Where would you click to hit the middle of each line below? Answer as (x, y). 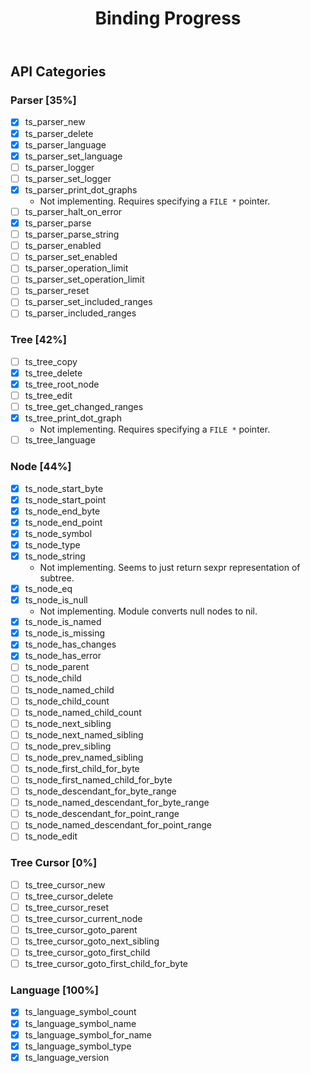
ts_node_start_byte (64, 488)
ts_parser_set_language (73, 156)
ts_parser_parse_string (72, 234)
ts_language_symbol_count (80, 1012)
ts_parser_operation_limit (76, 268)
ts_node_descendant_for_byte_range (100, 791)
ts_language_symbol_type (78, 1046)
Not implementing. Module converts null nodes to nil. (148, 611)
